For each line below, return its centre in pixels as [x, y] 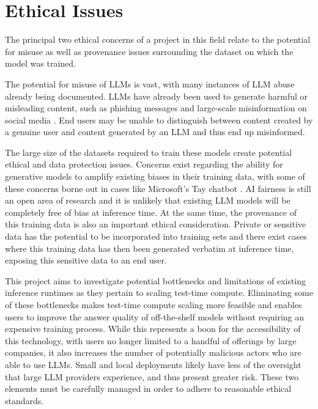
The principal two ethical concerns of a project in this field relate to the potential [158, 39]
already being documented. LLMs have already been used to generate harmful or [157, 96]
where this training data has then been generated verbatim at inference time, [150, 248]
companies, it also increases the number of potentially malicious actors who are [153, 352]
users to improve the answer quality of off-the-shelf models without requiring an [155, 316]
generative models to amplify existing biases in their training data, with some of [155, 176]
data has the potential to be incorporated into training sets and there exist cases [156, 236]
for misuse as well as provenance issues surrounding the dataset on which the [149, 51]
